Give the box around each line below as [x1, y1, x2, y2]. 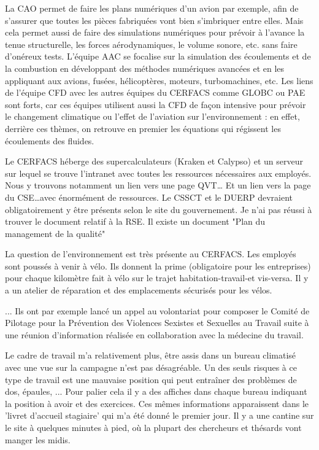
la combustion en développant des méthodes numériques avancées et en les [5, 61, 285, 74]
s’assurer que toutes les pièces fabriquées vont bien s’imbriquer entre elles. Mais [5, 14, 304, 26]
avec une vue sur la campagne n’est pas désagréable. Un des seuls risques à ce [5, 361, 297, 374]
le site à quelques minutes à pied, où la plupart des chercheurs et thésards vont [5, 421, 302, 433]
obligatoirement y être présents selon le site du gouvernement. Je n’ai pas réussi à [5, 203, 312, 215]
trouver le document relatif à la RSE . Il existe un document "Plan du [5, 215, 266, 228]
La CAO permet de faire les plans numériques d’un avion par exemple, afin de [5, 2, 299, 14]
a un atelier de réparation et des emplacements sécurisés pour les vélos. [5, 284, 272, 297]
